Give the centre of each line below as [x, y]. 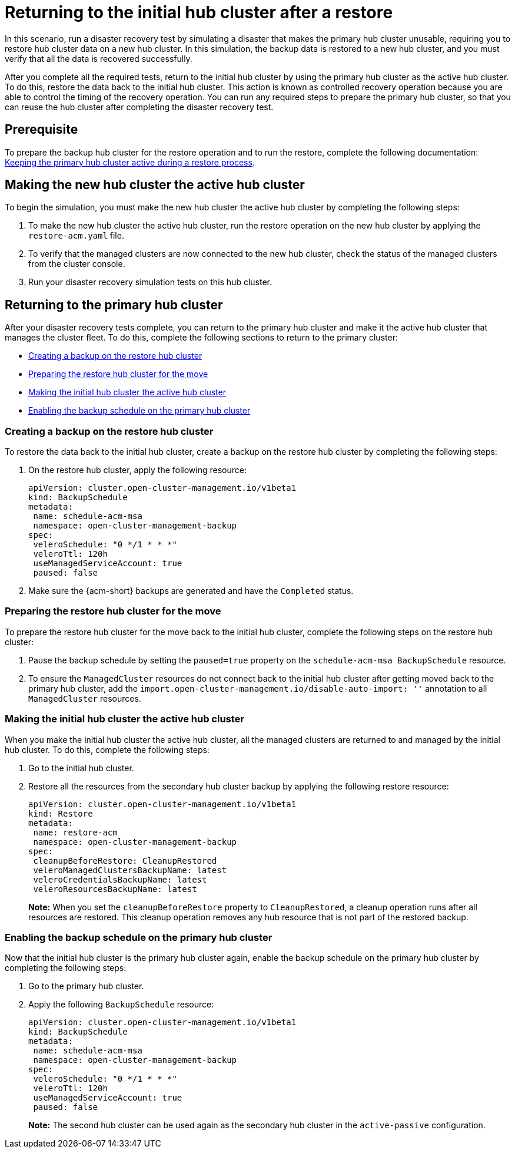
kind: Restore [61, 813]
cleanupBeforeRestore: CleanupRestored [125, 860]
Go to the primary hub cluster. [86, 986]
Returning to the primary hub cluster [114, 305]
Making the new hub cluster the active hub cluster [155, 185]
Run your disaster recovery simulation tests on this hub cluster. [150, 282]
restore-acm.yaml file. [76, 236]
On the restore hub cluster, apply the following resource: [137, 470]
